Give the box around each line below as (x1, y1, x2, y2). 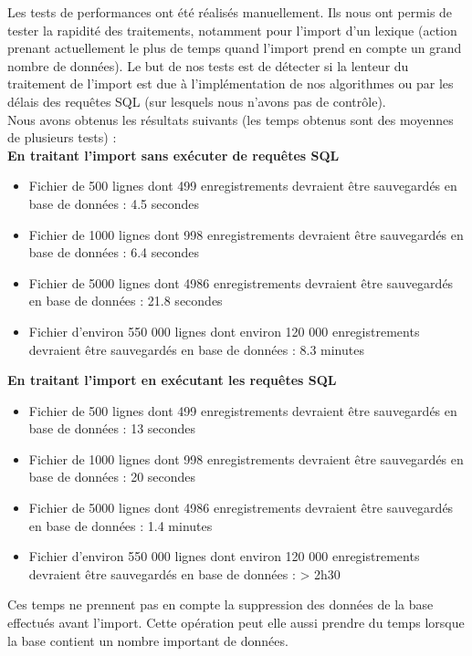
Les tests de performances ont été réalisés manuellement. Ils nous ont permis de (7, 3, 453, 21)
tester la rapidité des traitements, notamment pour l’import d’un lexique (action (7, 20, 457, 39)
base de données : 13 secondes (28, 419, 196, 438)
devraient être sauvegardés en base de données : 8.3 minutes (28, 339, 364, 359)
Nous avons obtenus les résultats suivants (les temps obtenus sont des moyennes (7, 109, 454, 129)
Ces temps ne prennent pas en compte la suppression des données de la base (7, 595, 434, 614)
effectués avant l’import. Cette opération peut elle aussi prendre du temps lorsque (7, 613, 465, 632)
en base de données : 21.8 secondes (28, 291, 223, 310)
